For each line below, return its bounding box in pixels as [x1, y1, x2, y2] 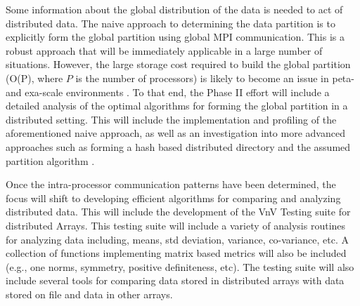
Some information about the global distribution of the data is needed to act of [6, 2, 343, 16]
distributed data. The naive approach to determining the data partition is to [6, 15, 335, 30]
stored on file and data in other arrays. [6, 286, 173, 301]
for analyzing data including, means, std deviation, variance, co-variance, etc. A [6, 232, 349, 246]
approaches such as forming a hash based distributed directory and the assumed [6, 139, 351, 154]
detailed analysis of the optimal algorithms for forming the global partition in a [6, 98, 348, 113]
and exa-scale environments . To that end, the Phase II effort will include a [6, 84, 330, 99]
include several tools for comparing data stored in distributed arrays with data [6, 273, 345, 288]
